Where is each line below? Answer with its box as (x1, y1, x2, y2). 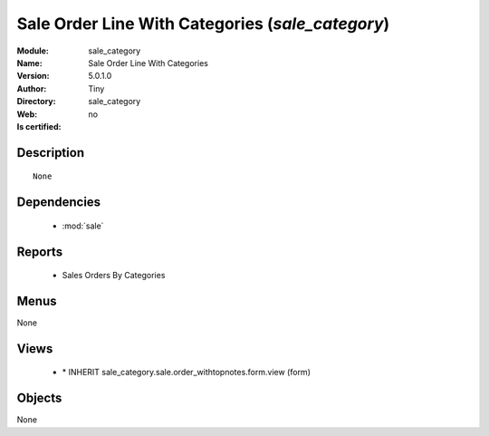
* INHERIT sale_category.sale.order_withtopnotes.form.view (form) (62, 367, 312, 378)
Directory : (16, 96, 56, 107)
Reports (16, 244, 63, 259)
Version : (16, 71, 50, 82)
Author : (16, 82, 47, 94)
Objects (16, 391, 62, 406)
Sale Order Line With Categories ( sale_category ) (16, 14, 390, 34)
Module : (16, 45, 49, 56)
